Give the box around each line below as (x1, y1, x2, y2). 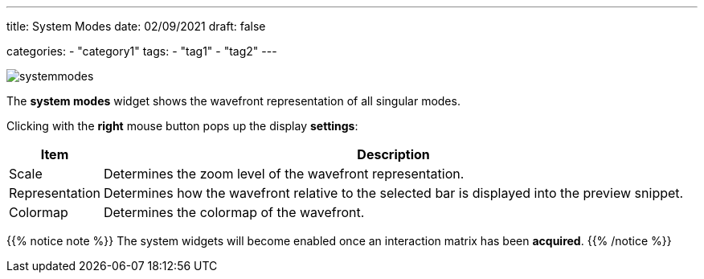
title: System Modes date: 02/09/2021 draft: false (6, 19, 266, 33)
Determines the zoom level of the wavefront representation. (103, 166, 465, 182)
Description (357, 146, 430, 162)
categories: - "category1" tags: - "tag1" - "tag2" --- (6, 44, 277, 58)
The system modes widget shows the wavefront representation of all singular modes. (6, 94, 460, 108)
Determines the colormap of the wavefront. (103, 204, 365, 220)
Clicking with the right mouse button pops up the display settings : (6, 119, 358, 133)
